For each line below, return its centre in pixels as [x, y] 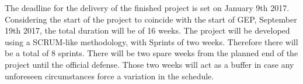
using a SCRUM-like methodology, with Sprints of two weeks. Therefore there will [151, 41]
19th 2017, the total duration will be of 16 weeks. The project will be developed [147, 30]
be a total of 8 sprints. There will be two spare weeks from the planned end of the [151, 53]
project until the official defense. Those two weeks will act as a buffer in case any [149, 64]
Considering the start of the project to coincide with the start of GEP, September [151, 19]
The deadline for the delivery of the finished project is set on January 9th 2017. [147, 8]
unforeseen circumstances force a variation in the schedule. [109, 76]
